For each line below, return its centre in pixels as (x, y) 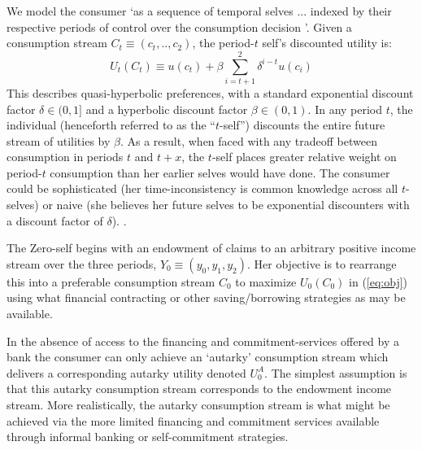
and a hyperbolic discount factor (167, 109)
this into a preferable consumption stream (111, 281)
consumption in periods (65, 157)
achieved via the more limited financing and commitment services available (193, 420)
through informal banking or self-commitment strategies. (148, 437)
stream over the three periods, (82, 263)
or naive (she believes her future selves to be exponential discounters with (226, 205)
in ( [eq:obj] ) (378, 281)
